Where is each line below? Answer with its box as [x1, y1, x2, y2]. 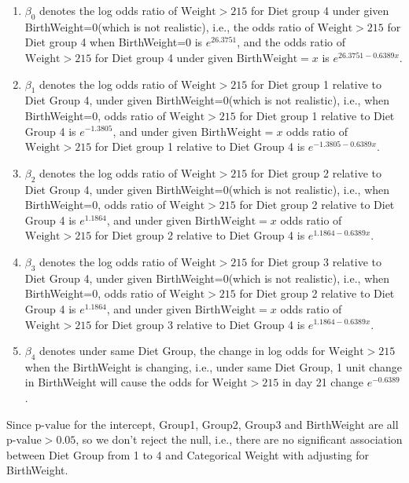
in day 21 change [282, 374, 363, 390]
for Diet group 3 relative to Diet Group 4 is [94, 316, 305, 332]
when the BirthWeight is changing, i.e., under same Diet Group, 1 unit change [24, 358, 402, 375]
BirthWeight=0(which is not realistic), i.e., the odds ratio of [24, 18, 314, 35]
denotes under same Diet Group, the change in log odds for [39, 342, 326, 359]
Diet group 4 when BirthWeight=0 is [24, 34, 203, 50]
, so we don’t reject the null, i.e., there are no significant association [76, 431, 403, 448]
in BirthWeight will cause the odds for [24, 374, 209, 390]
